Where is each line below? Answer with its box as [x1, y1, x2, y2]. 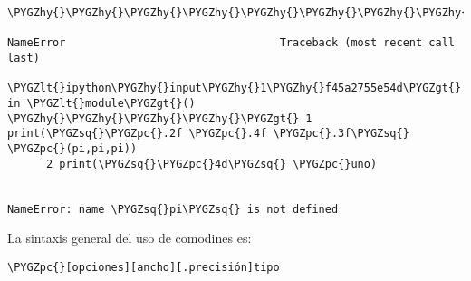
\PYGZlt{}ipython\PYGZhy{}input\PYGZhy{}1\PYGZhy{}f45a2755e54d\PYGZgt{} [7, 82, 462, 95]
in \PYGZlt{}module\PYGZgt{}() [7, 96, 196, 110]
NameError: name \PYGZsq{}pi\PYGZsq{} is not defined [7, 202, 339, 216]
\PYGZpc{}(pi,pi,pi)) [7, 141, 138, 155]
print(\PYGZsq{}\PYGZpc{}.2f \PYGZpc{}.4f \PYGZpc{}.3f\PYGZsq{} [7, 127, 409, 140]
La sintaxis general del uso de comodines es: [7, 228, 252, 247]
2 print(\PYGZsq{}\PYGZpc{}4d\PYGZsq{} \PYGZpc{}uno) [45, 157, 378, 170]
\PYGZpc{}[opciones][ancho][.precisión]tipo [7, 260, 280, 274]
